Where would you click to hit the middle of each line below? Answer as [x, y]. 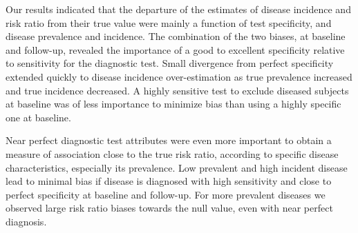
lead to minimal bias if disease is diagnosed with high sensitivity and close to [169, 181]
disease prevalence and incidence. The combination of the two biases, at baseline [176, 36]
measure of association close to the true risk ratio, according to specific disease [172, 153]
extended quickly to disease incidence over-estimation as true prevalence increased [179, 76]
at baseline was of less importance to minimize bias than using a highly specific [173, 104]
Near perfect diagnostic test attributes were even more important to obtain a [169, 140]
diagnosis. [26, 221]
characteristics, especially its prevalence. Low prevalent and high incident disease [177, 167]
